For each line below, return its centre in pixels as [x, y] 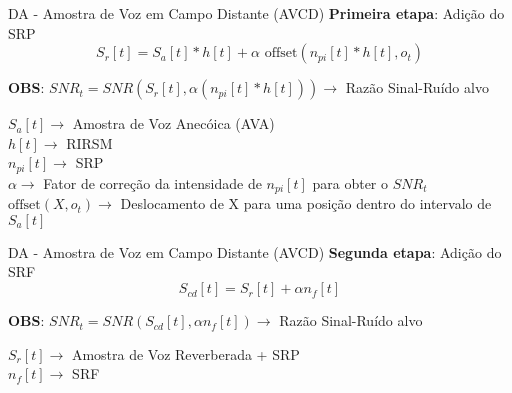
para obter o [350, 182]
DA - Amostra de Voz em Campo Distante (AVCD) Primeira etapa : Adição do [256, 13]
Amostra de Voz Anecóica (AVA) [173, 123]
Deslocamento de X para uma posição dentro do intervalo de [306, 203]
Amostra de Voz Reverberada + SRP [185, 353]
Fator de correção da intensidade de [152, 182]
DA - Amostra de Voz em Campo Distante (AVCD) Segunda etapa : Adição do [255, 251]
